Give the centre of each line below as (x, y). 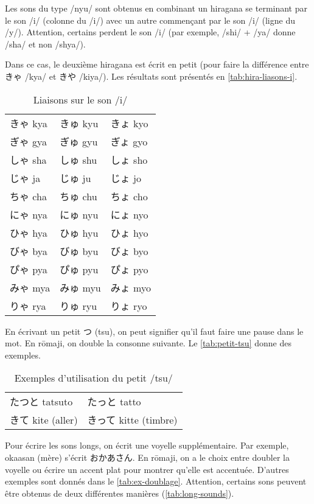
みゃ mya (30, 287)
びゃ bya (29, 251)
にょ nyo (129, 214)
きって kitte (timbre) (132, 420)
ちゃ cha (28, 196)
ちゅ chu (78, 196)
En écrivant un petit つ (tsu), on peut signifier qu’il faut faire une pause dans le (154, 331)
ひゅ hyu (79, 233)
